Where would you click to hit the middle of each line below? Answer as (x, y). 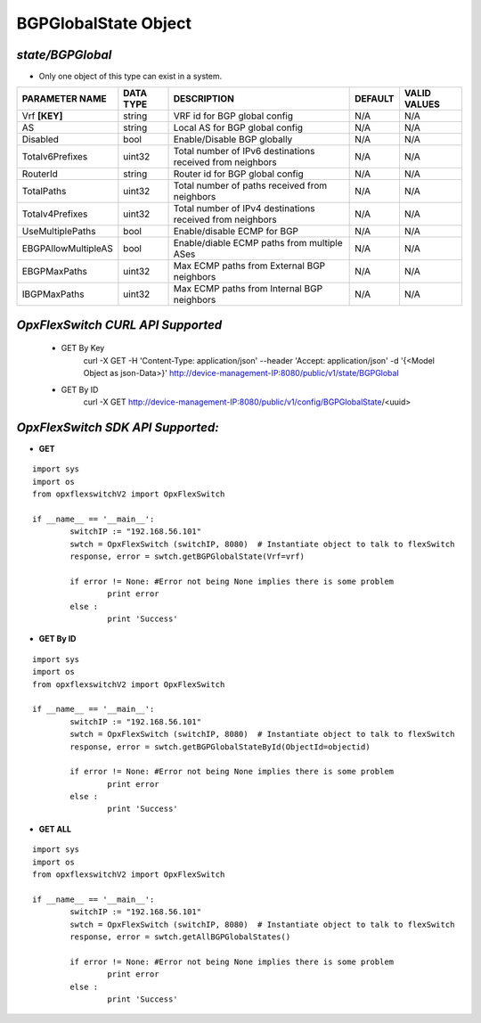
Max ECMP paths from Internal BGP (248, 289)
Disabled (41, 140)
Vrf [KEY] (42, 116)
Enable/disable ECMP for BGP (236, 232)
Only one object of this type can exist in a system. (130, 77)
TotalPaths (44, 192)
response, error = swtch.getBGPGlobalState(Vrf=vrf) (187, 557)
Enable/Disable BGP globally (233, 140)
